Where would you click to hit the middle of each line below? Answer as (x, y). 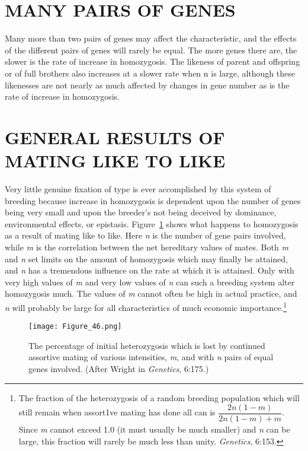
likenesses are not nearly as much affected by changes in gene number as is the (147, 85)
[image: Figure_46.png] (75, 327)
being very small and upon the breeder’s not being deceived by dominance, (141, 212)
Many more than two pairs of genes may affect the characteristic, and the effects (151, 38)
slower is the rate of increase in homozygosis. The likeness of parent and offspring (153, 61)
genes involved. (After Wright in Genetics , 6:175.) (119, 369)
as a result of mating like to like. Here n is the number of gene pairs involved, (145, 235)
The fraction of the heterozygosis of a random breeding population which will (159, 397)
